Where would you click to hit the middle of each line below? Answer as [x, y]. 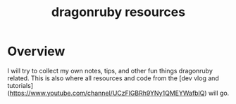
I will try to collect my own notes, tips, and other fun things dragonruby [110, 70]
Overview [36, 51]
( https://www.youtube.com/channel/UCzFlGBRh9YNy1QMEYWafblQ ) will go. [118, 93]
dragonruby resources [118, 12]
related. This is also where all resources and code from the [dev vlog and [113, 78]
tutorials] [20, 85]
